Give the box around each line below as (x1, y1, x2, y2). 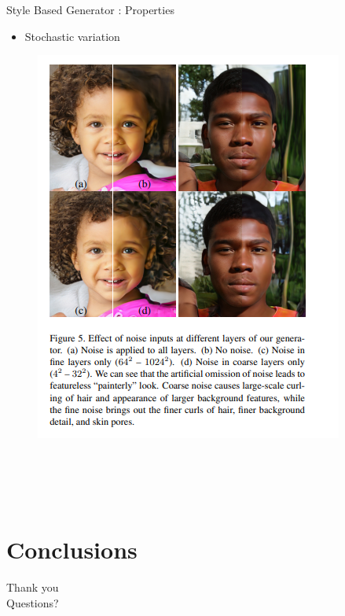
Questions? (6, 594, 59, 610)
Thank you (6, 579, 59, 596)
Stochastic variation (24, 28, 120, 44)
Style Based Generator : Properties (6, 2, 174, 17)
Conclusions (6, 533, 138, 566)
